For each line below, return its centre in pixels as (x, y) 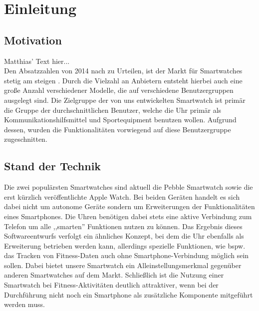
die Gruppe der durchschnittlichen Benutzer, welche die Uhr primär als (113, 110)
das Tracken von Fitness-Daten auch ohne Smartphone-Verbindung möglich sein (127, 255)
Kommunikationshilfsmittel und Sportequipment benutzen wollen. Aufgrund (120, 120)
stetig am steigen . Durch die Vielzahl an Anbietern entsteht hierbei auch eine (123, 80)
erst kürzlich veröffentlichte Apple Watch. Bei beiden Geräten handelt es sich (122, 196)
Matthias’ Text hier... (37, 61)
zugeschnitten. (26, 139)
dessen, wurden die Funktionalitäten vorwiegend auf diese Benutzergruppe (118, 129)
